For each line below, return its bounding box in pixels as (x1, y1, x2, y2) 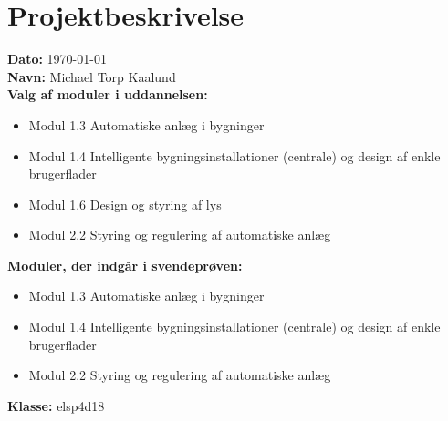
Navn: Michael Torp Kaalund (7, 67, 176, 86)
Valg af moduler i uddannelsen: (7, 85, 208, 104)
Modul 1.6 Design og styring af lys (28, 194, 222, 213)
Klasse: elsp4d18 (7, 395, 105, 415)
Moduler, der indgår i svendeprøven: (7, 255, 243, 274)
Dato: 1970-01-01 (7, 49, 107, 68)
